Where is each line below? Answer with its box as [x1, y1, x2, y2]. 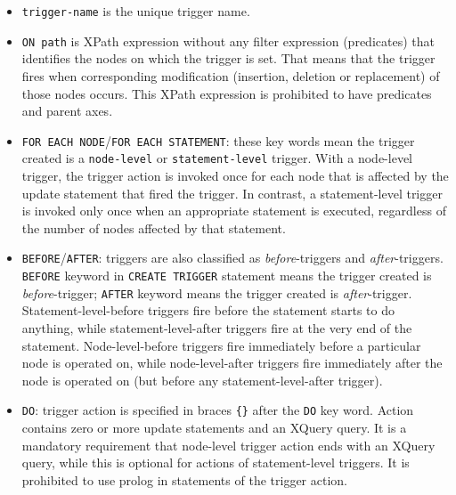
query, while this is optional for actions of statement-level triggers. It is [21, 453, 410, 472]
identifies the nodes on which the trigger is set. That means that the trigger [21, 49, 436, 68]
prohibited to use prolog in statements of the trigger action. [21, 470, 347, 489]
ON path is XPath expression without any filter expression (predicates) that [21, 31, 435, 50]
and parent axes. [21, 101, 113, 120]
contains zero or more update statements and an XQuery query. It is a [21, 418, 407, 436]
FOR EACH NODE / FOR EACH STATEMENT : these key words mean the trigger [21, 131, 415, 150]
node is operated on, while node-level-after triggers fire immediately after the [21, 353, 443, 372]
